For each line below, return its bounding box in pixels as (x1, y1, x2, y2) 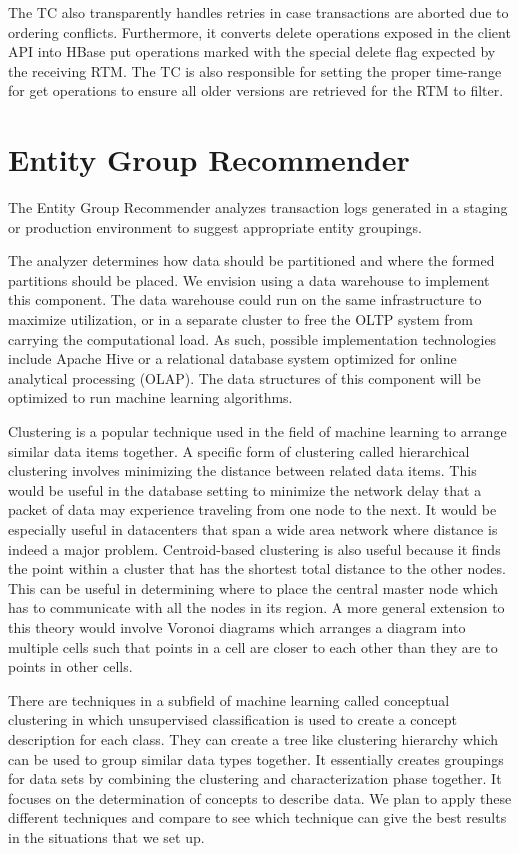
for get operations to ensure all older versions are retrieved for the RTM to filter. (8, 80, 504, 101)
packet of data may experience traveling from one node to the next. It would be (8, 499, 497, 520)
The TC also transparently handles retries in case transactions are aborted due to (8, 2, 509, 22)
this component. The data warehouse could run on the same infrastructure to (8, 289, 482, 310)
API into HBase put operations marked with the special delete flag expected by (8, 41, 496, 62)
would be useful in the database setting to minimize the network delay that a (8, 479, 482, 500)
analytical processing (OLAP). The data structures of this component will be (8, 367, 481, 388)
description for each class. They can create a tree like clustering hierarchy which (8, 728, 499, 749)
